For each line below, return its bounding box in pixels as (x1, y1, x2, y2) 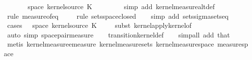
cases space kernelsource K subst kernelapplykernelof (7, 20, 192, 30)
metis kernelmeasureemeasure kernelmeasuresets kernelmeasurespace (7, 39, 214, 49)
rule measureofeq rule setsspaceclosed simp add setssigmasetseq (7, 11, 229, 21)
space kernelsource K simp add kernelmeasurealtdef (27, 1, 215, 11)
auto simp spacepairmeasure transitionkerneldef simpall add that (7, 29, 230, 39)
